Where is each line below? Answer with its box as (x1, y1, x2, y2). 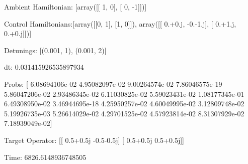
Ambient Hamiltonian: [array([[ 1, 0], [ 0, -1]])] (4, 2, 147, 12)
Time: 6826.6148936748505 (4, 151, 87, 162)
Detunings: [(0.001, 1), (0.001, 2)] (4, 45, 107, 55)
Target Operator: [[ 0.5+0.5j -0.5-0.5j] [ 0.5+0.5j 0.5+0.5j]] (4, 134, 184, 145)
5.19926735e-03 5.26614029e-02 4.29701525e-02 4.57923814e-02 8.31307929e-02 (4, 108, 244, 118)
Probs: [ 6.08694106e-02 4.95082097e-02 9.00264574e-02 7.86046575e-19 (4, 78, 222, 89)
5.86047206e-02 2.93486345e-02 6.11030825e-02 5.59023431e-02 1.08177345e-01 (4, 88, 244, 99)
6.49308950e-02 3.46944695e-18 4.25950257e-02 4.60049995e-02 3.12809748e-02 (4, 98, 244, 109)
